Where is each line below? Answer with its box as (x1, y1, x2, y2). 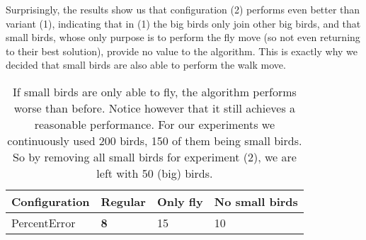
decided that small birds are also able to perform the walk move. (6, 57, 286, 72)
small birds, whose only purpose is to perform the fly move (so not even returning (6, 30, 360, 45)
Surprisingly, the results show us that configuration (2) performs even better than (6, 2, 360, 16)
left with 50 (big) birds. (96, 164, 213, 181)
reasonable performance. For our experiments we (34, 115, 275, 132)
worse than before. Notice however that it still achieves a (13, 99, 296, 116)
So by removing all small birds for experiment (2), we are (12, 148, 297, 165)
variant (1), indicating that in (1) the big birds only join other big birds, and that (6, 16, 361, 30)
